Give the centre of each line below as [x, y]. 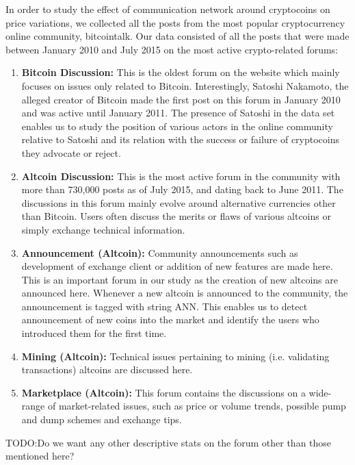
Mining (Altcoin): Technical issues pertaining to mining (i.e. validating [175, 356]
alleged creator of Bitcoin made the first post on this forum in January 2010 [181, 99]
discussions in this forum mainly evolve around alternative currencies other [179, 202]
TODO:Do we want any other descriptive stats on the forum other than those [169, 442]
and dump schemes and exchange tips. [102, 419]
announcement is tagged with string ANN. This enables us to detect [165, 306]
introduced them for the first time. [94, 333]
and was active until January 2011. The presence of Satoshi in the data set [178, 113]
